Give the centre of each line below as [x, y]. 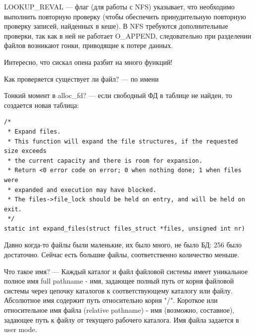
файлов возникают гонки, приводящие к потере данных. [89, 45]
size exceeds [25, 151]
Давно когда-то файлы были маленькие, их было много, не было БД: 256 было [123, 245]
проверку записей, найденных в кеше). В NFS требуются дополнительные [116, 26]
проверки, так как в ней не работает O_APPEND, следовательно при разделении [128, 35]
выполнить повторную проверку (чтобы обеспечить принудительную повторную [125, 16]
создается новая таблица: [42, 105]
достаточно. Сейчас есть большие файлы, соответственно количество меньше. [122, 255]
